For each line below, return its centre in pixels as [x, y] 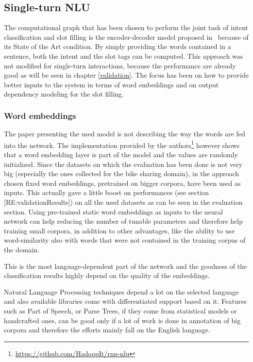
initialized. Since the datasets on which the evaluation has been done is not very [123, 164]
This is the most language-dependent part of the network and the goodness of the [126, 266]
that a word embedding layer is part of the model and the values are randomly [121, 155]
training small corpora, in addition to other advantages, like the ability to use [119, 230]
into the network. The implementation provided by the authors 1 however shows [122, 144]
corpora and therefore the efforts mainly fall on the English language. [107, 330]
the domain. [22, 249]
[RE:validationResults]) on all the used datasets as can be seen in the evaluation [123, 202]
